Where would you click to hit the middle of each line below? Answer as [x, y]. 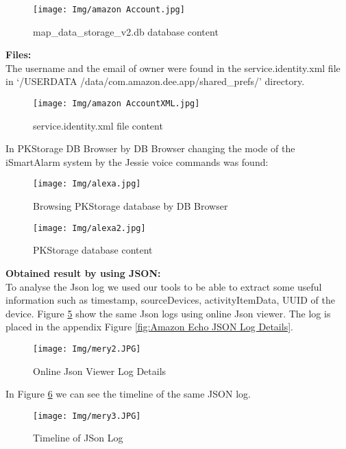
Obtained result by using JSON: [83, 272]
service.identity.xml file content [98, 125]
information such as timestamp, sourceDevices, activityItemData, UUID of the [170, 300]
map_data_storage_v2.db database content [126, 31]
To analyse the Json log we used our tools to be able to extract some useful [164, 286]
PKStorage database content [93, 250]
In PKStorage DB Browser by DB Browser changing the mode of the [150, 148]
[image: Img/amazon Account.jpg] [109, 10]
